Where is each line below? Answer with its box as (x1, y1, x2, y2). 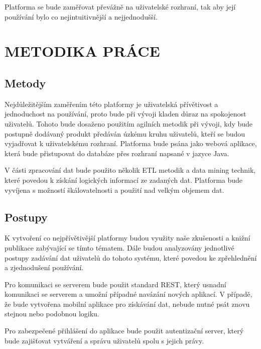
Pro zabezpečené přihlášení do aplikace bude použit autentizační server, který (5, 325, 244, 336)
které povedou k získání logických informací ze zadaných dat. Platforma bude (5, 174, 243, 185)
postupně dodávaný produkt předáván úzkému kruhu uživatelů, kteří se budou (5, 128, 245, 139)
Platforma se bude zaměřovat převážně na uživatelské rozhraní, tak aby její (5, 2, 236, 12)
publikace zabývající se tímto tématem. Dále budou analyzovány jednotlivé (5, 242, 234, 253)
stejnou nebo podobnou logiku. (5, 308, 99, 319)
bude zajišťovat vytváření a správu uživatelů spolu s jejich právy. (5, 335, 204, 345)
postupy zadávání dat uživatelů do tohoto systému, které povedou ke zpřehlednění (5, 252, 257, 263)
